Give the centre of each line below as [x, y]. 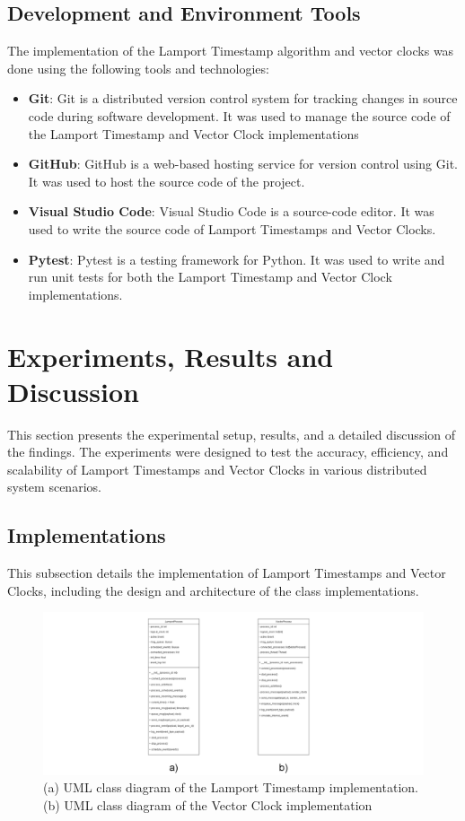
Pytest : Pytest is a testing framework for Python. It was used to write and [237, 259]
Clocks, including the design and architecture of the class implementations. [213, 590]
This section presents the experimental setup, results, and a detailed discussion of [232, 434]
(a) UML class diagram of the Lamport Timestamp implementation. [231, 787]
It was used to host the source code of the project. [167, 181]
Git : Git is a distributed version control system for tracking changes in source [243, 98]
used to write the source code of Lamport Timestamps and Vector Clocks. [232, 228]
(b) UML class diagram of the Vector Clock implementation [208, 804]
